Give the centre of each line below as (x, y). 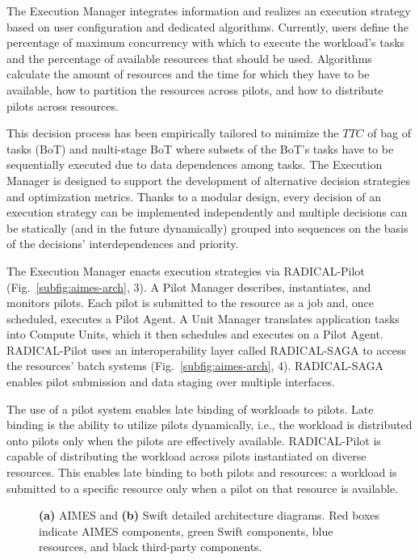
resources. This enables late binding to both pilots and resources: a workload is (202, 472)
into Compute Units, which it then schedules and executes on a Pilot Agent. (195, 334)
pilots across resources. (63, 105)
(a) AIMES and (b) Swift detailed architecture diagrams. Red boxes (209, 515)
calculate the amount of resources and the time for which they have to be (188, 74)
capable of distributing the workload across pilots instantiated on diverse (186, 456)
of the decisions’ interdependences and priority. (123, 244)
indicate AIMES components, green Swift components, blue (186, 531)
